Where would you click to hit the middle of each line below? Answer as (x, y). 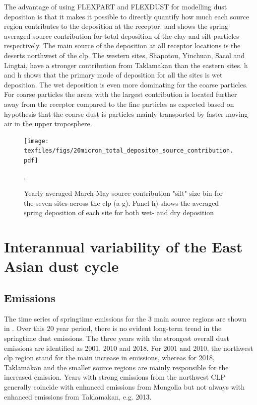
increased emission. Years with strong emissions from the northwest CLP (115, 377)
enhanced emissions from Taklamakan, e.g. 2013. (78, 396)
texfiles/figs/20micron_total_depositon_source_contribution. (129, 151)
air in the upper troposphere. (48, 123)
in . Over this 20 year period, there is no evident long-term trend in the (113, 328)
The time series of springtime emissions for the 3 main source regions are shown (125, 318)
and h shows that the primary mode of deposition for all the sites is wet (113, 75)
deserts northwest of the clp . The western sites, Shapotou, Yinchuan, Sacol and (125, 55)
